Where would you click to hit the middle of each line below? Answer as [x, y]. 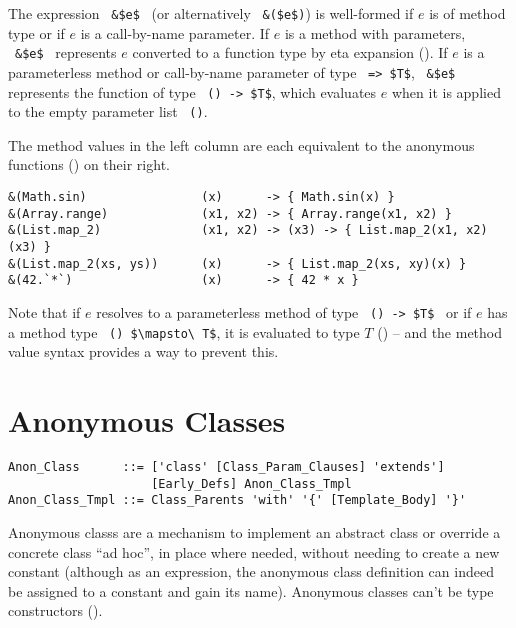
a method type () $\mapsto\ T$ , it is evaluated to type [184, 331]
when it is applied [446, 91]
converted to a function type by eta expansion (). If [290, 52]
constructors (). [55, 610]
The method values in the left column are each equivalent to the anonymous [241, 144]
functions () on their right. [89, 164]
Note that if [44, 312]
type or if [36, 32]
